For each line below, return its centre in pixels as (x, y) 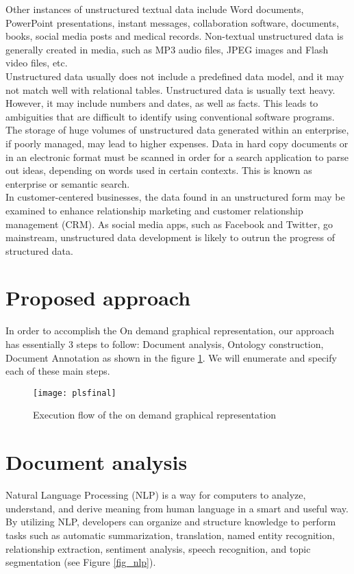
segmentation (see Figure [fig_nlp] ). (81, 562)
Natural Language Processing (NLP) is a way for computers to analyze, (156, 495)
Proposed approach (98, 298)
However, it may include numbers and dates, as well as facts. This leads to (162, 103)
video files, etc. (37, 63)
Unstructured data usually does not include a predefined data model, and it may (175, 76)
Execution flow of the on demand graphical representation (155, 415)
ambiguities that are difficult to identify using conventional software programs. (170, 116)
